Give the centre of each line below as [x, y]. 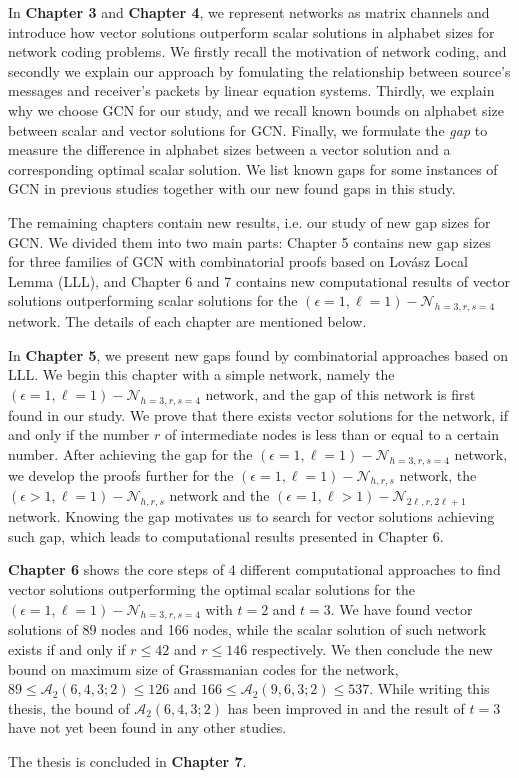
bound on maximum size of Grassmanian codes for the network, [203, 668]
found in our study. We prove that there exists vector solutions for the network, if [258, 414]
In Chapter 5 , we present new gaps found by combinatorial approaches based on [258, 354]
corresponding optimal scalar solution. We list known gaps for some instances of [253, 168]
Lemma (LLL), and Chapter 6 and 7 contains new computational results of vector [259, 280]
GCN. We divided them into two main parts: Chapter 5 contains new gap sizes [249, 241]
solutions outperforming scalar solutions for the [153, 300]
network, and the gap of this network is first [340, 393]
